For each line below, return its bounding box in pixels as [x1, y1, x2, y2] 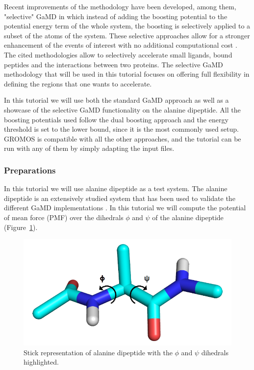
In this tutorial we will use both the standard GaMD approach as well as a [4, 95, 229, 105]
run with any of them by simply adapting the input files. [4, 143, 175, 153]
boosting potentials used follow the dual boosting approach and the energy [4, 114, 229, 124]
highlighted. [24, 357, 59, 367]
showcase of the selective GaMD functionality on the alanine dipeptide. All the [4, 104, 241, 114]
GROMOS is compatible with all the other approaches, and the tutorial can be [4, 133, 241, 143]
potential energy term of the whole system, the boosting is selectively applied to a [4, 21, 251, 31]
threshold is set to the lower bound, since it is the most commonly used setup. [4, 124, 239, 134]
